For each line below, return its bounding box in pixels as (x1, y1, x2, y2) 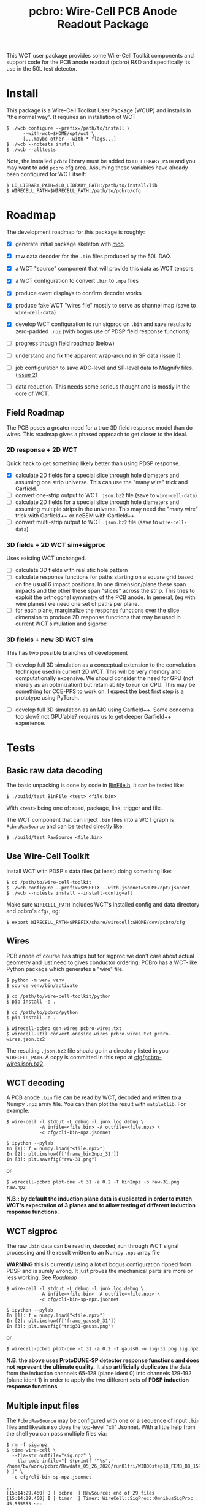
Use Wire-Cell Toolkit (6, 851, 90, 862)
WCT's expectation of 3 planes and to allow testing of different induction (6, 1202, 196, 1209)
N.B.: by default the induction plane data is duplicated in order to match (6, 1195, 192, 1202)
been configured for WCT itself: (6, 171, 87, 178)
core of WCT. (15, 390, 50, 397)
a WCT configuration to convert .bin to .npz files (15, 277, 139, 285)
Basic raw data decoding (6, 765, 103, 776)
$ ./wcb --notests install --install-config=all (6, 890, 133, 896)
